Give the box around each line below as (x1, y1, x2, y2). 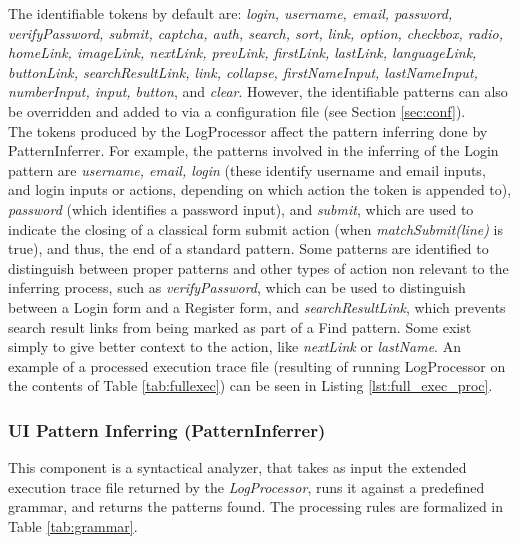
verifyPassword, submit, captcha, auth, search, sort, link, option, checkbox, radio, (8, 22, 503, 43)
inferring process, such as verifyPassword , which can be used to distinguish (8, 277, 466, 298)
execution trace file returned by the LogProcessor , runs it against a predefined (8, 476, 485, 497)
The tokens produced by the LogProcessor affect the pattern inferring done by (8, 120, 488, 141)
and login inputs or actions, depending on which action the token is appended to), (8, 179, 512, 200)
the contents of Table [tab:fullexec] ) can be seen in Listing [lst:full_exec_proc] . (8, 375, 493, 396)
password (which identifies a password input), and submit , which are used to (8, 198, 474, 219)
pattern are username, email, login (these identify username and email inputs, (8, 159, 486, 180)
